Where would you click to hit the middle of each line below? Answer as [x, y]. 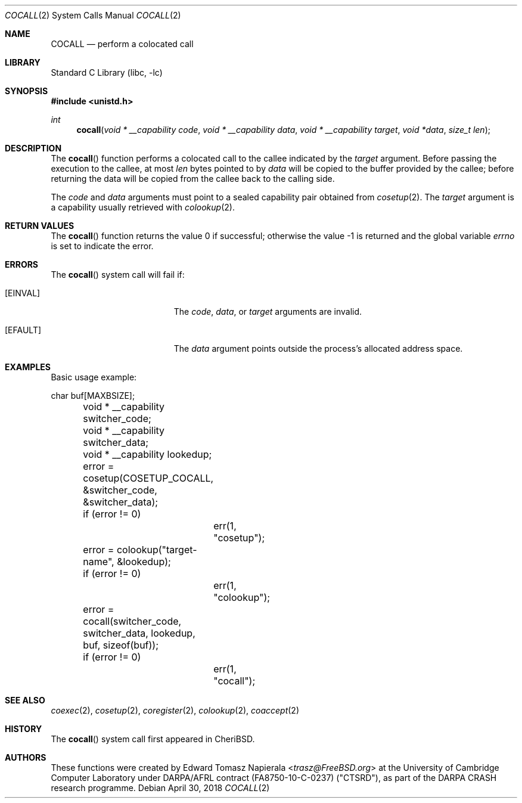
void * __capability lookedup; [147, 454]
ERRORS [22, 264]
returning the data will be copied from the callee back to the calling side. [193, 179]
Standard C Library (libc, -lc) [107, 72]
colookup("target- [157, 550]
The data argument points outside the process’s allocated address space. [318, 348]
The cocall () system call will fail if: [118, 275]
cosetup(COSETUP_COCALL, [148, 478]
